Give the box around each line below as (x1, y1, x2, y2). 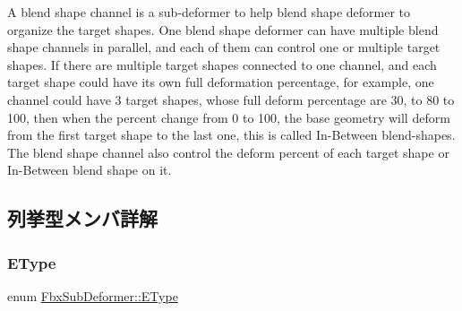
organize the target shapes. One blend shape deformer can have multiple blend (7, 20, 439, 39)
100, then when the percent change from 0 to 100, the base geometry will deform (7, 108, 450, 126)
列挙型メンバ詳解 (7, 204, 158, 232)
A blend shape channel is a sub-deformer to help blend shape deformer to (7, 3, 411, 21)
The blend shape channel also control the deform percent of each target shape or (7, 143, 449, 161)
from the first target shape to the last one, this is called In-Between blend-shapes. (7, 125, 456, 144)
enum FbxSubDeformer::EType (7, 286, 178, 305)
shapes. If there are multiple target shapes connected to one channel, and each (7, 55, 437, 73)
